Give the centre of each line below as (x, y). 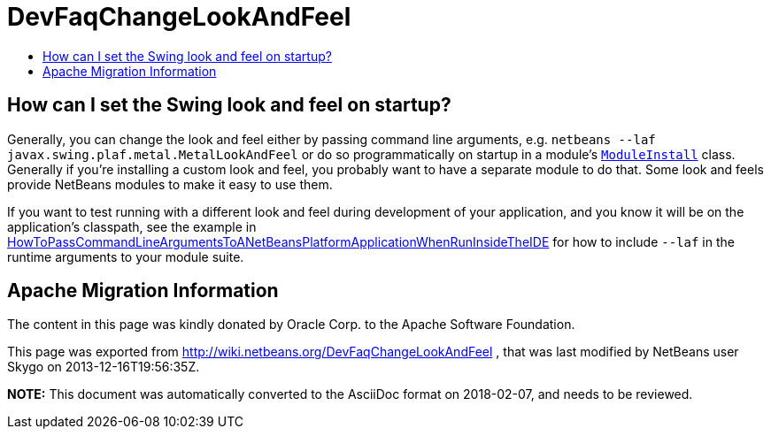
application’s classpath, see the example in (132, 226)
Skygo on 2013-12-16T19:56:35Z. (104, 367)
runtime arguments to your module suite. (126, 256)
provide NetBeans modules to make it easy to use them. (170, 184)
